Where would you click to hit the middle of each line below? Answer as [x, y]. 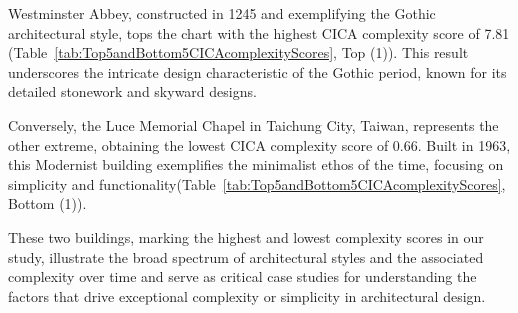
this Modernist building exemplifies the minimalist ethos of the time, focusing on [256, 164]
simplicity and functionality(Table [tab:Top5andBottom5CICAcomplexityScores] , [257, 183]
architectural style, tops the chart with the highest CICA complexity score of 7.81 [259, 32]
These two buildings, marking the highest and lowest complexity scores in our [246, 236]
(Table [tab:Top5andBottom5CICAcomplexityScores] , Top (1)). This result [238, 52]
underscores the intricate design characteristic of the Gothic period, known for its [257, 71]
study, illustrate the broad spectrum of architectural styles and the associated [246, 256]
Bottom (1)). [47, 203]
